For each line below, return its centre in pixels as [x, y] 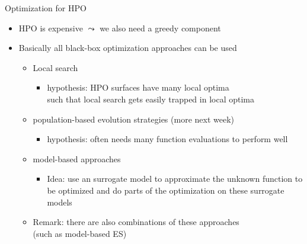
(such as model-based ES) [80, 233]
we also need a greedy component [160, 28]
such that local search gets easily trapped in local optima [151, 99]
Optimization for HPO [46, 8]
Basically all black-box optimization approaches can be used [128, 48]
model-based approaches [77, 158]
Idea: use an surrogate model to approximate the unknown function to [175, 179]
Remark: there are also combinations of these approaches [136, 222]
